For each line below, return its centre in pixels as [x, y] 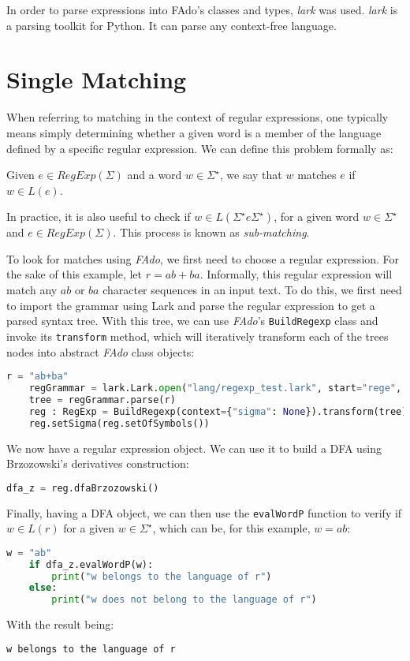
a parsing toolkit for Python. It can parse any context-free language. [171, 25]
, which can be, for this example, [231, 528]
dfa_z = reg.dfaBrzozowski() [83, 488]
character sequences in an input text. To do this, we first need [252, 290]
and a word [155, 175]
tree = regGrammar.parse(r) [102, 400]
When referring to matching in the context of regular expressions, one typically [198, 117]
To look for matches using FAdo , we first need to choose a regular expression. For [203, 258]
